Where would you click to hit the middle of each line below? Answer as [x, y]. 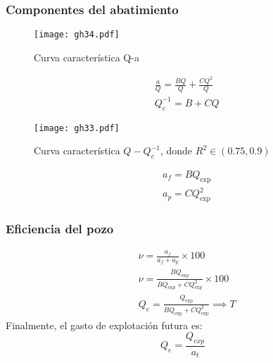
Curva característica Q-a [87, 57]
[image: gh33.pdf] [77, 128]
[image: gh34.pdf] [77, 35]
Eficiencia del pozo [60, 229]
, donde [176, 150]
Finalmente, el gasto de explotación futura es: [104, 325]
